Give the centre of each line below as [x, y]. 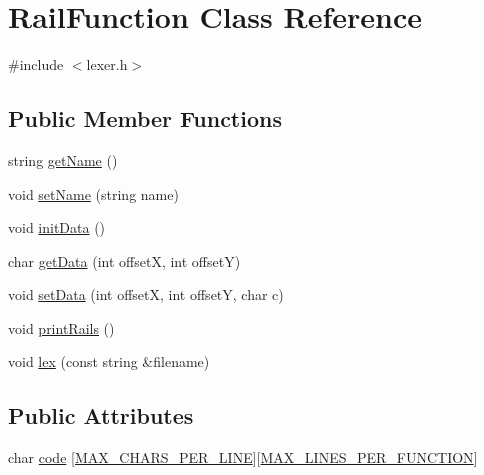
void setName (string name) [93, 193]
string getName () [63, 159]
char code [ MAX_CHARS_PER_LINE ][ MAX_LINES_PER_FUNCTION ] [243, 457]
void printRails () [61, 327]
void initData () [57, 227]
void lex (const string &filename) [109, 361]
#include [36, 64]
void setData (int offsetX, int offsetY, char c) [146, 294]
